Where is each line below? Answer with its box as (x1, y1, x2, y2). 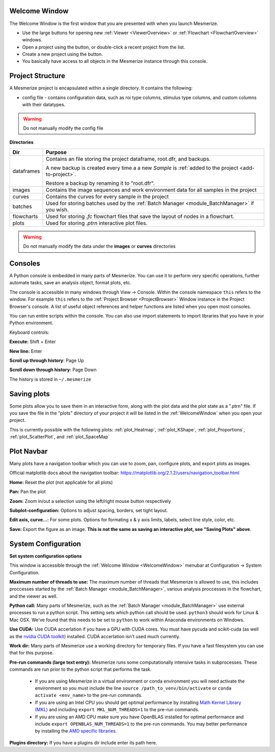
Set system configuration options (9, 553, 82, 559)
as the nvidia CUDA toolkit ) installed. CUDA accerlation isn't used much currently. (9, 633, 181, 639)
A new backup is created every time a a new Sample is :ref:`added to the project (46, 164, 239, 171)
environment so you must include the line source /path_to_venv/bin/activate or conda (35, 685, 232, 691)
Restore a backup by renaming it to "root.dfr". (46, 179, 155, 186)
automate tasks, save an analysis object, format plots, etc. (9, 280, 131, 286)
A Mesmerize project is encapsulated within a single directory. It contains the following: (9, 85, 193, 91)
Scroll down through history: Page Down (9, 367, 97, 373)
